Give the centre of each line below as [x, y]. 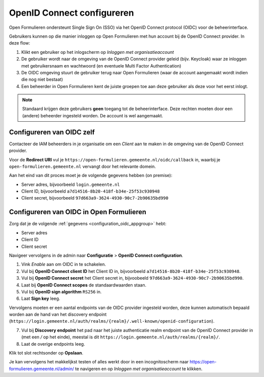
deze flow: [20, 43]
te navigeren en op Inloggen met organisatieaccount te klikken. [139, 369]
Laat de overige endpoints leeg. [53, 344]
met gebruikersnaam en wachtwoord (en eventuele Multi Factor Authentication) [101, 66]
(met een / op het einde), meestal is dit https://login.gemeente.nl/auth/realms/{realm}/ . [121, 337]
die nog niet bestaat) [42, 79]
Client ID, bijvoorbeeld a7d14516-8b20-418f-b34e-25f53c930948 [90, 191]
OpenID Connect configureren [72, 13]
